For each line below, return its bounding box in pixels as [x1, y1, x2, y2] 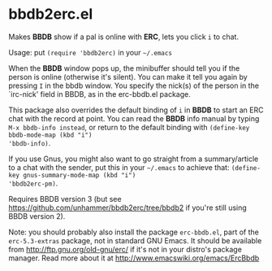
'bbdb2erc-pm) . [8, 178, 58, 188]
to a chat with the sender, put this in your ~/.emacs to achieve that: [8, 162, 230, 172]
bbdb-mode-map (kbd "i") [8, 131, 93, 139]
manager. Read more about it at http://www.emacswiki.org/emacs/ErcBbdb [8, 253, 260, 263]
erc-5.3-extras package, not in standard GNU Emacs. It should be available [8, 235, 262, 245]
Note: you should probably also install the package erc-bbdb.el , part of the [8, 227, 260, 237]
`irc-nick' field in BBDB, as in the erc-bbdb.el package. [8, 89, 191, 98]
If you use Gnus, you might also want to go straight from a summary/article [8, 154, 259, 164]
